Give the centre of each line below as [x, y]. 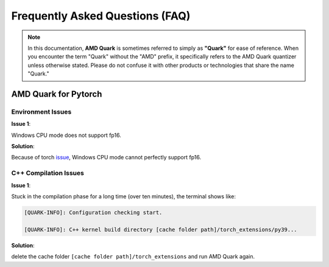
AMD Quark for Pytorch [57, 94]
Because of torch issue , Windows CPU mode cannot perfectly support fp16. [106, 158]
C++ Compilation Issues [48, 173]
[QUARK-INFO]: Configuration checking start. [93, 212]
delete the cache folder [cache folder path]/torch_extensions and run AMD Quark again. [133, 257]
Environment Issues [41, 111]
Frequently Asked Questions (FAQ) [101, 16]
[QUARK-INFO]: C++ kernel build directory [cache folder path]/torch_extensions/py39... [161, 229]
